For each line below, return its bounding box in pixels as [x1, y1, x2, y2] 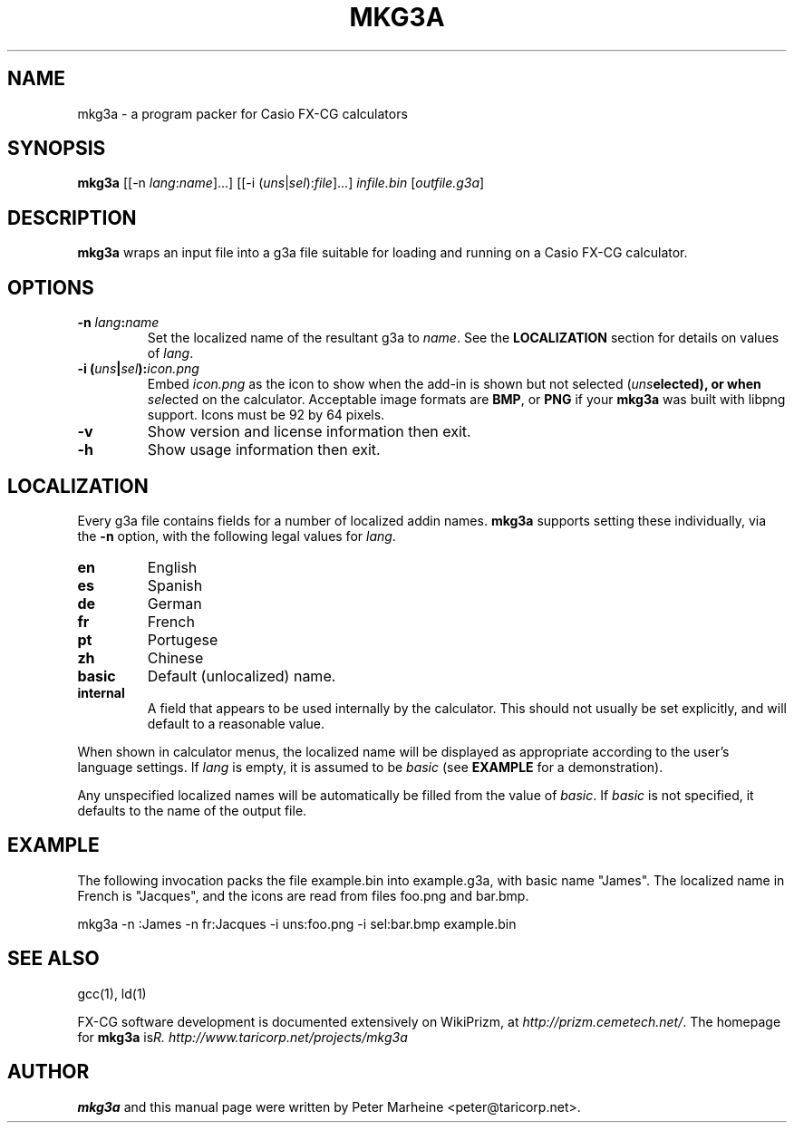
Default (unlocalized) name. [147, 666, 336, 685]
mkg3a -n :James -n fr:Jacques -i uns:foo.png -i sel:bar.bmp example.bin [77, 915, 517, 932]
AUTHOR [7, 1060, 90, 1084]
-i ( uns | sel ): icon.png [77, 361, 199, 377]
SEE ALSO [7, 947, 100, 971]
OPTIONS [7, 275, 94, 299]
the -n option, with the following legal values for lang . [77, 527, 396, 544]
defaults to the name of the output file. [77, 802, 307, 818]
